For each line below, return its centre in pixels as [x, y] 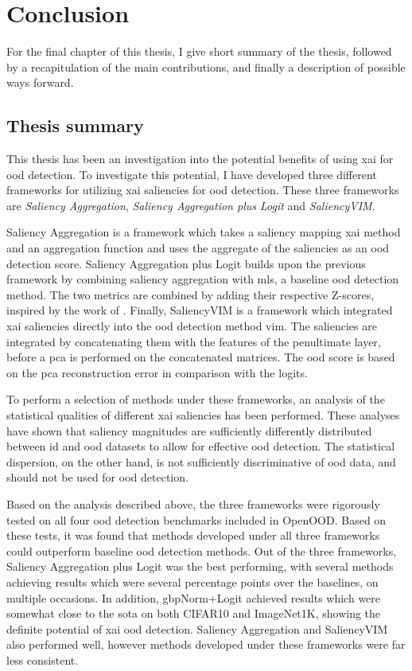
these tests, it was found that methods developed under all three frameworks [193, 535]
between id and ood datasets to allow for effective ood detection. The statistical [201, 446]
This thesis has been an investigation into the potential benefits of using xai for [200, 159]
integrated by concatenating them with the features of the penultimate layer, [194, 341]
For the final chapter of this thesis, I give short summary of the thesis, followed [199, 51]
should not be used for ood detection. [97, 477]
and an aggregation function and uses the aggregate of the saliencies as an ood [198, 248]
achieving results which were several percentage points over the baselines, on [192, 581]
